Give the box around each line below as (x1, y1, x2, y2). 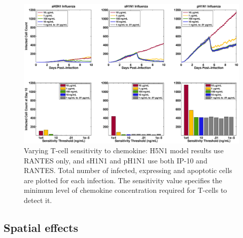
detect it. (24, 195, 52, 206)
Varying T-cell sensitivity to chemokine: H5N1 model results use (24, 145, 224, 156)
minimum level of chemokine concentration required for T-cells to (24, 185, 227, 195)
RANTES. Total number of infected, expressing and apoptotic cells (24, 165, 232, 176)
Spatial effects (4, 220, 79, 235)
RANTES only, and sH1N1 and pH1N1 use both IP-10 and (24, 155, 207, 165)
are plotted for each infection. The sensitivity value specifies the (24, 175, 222, 185)
